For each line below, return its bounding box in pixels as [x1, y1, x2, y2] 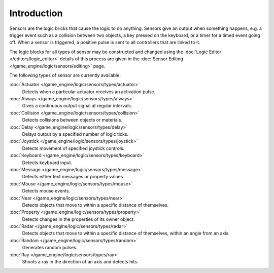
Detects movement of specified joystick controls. [22, 145, 125, 151]
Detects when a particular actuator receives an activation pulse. [22, 89, 156, 95]
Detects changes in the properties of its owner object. [22, 216, 135, 222]
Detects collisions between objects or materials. [22, 117, 123, 123]
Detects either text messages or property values [22, 174, 123, 180]
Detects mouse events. [22, 188, 71, 194]
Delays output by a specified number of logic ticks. [22, 131, 129, 137]
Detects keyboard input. [22, 160, 73, 166]
